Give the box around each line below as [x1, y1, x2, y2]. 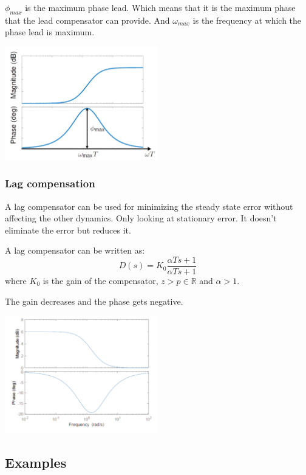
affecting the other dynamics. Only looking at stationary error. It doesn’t [5, 212, 277, 224]
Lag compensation [5, 176, 95, 191]
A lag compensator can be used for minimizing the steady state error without [5, 199, 293, 212]
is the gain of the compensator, [42, 274, 158, 287]
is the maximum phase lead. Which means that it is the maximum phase [25, 1, 296, 13]
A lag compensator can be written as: [5, 244, 145, 257]
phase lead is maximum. [5, 26, 95, 38]
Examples [5, 453, 67, 472]
